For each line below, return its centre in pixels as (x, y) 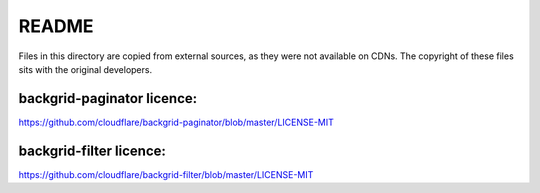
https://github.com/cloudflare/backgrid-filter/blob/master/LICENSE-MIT (166, 174)
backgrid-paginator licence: (108, 98)
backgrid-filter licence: (92, 150)
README (56, 26)
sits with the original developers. (85, 69)
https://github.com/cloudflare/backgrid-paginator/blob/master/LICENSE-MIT (176, 122)
